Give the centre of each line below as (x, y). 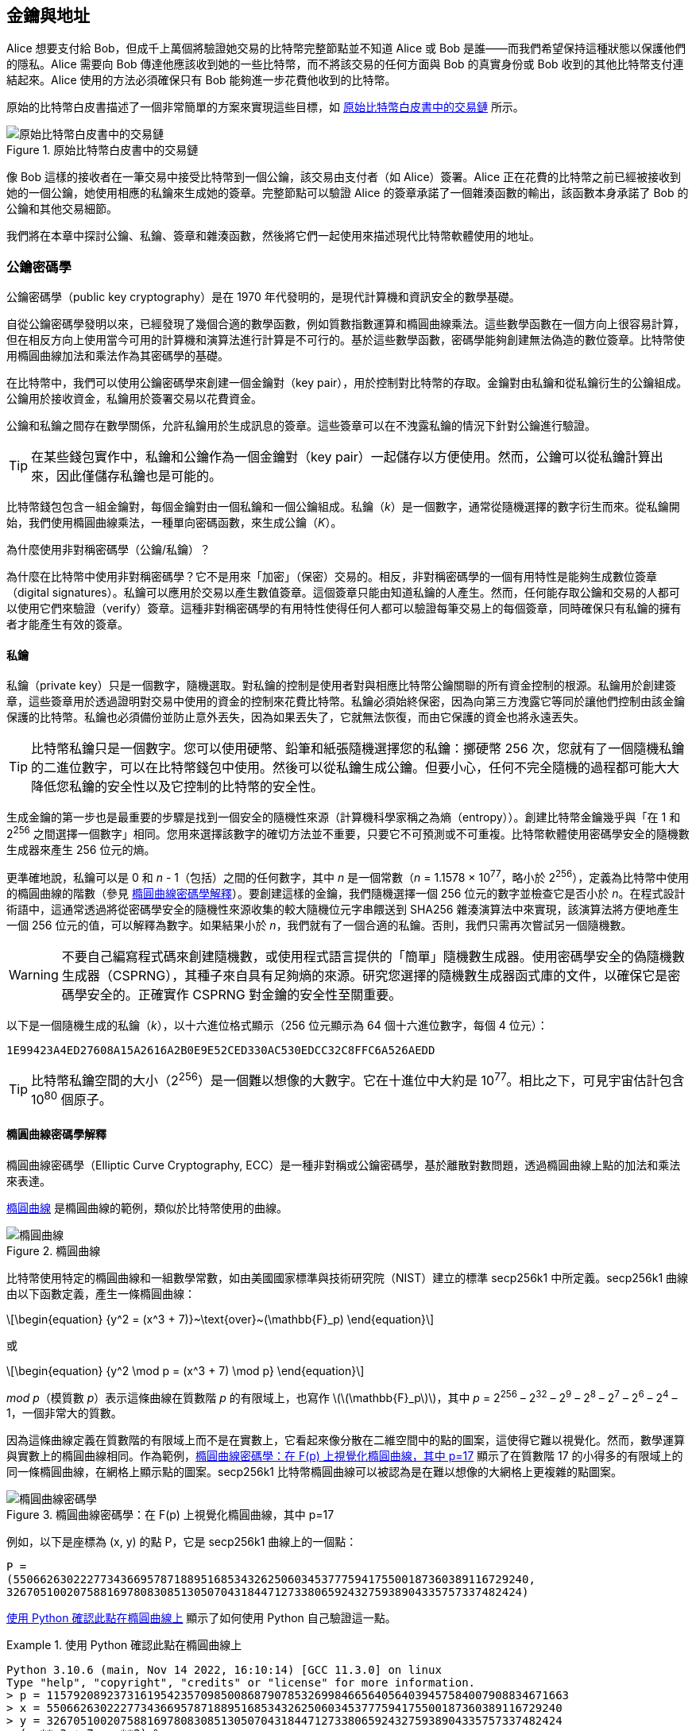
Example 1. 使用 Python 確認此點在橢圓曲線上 (124, 1645)
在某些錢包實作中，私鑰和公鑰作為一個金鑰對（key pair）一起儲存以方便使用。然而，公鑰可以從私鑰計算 (341, 457)
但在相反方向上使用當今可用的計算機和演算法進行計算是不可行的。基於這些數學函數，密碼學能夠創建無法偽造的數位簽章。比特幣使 (346, 340)
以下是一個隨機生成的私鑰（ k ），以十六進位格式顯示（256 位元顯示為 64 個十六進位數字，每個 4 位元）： (277, 1025)
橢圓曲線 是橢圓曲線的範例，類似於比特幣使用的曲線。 (147, 1207)
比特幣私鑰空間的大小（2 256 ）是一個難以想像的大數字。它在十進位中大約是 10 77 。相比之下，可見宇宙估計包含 (358, 1079)
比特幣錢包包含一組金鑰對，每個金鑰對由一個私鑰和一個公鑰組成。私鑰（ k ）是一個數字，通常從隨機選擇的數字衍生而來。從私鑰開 (343, 507)
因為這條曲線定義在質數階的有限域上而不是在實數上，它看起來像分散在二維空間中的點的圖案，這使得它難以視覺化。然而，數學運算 (346, 1440)
